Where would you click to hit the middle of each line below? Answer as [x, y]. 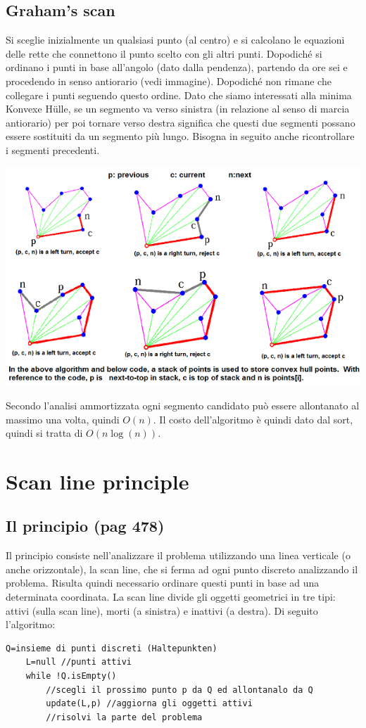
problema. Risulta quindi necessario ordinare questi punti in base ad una [163, 583]
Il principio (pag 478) [85, 526]
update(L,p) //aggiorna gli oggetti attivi [149, 704]
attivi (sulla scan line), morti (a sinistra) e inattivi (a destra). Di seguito [162, 610]
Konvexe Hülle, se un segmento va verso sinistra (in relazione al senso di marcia [178, 109]
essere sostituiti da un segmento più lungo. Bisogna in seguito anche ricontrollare [180, 136]
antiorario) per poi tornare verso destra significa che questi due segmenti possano [181, 122]
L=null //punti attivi [78, 662]
